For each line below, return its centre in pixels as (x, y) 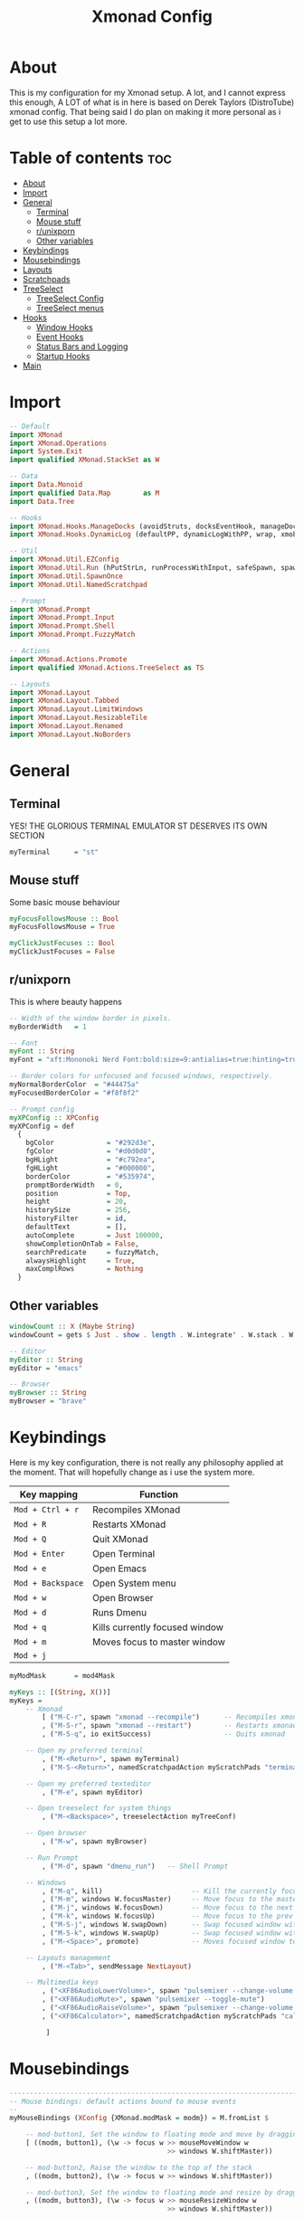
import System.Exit (46, 451)
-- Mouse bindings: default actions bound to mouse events (123, 2101)
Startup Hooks (63, 355)
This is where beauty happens (66, 1001)
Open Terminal (123, 1553)
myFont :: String (42, 1051)
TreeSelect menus (70, 308)
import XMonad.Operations (58, 443)
